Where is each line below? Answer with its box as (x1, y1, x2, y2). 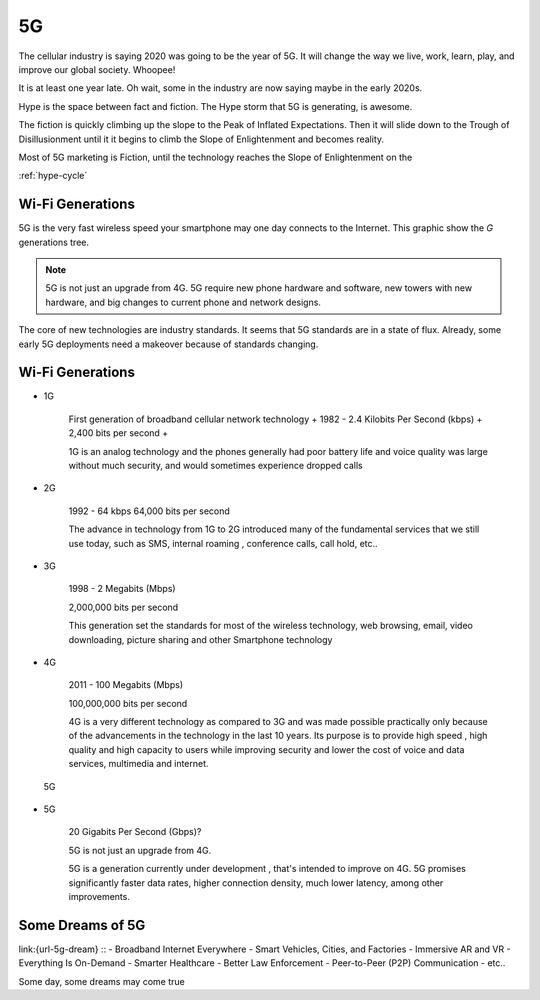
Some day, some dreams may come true (18, 975, 185, 987)
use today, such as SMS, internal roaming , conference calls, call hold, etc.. (68, 537, 379, 549)
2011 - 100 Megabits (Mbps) (68, 679, 184, 691)
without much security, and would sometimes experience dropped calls (68, 460, 364, 471)
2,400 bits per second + (68, 427, 169, 439)
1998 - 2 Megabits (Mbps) (68, 583, 176, 595)
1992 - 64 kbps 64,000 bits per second (68, 505, 230, 517)
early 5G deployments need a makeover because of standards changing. (18, 338, 319, 350)
